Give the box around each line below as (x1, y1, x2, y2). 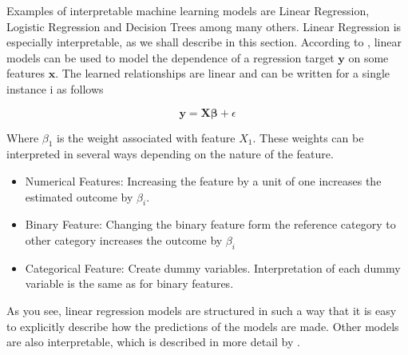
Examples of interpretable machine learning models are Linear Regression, (6, 2, 370, 18)
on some (348, 49, 389, 66)
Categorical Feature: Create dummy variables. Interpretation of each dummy (25, 259, 401, 276)
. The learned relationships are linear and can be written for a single (55, 65, 390, 82)
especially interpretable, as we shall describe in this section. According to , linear (6, 34, 402, 50)
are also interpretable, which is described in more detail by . (6, 333, 300, 350)
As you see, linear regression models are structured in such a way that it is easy (6, 301, 397, 318)
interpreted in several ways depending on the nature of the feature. (6, 146, 334, 162)
